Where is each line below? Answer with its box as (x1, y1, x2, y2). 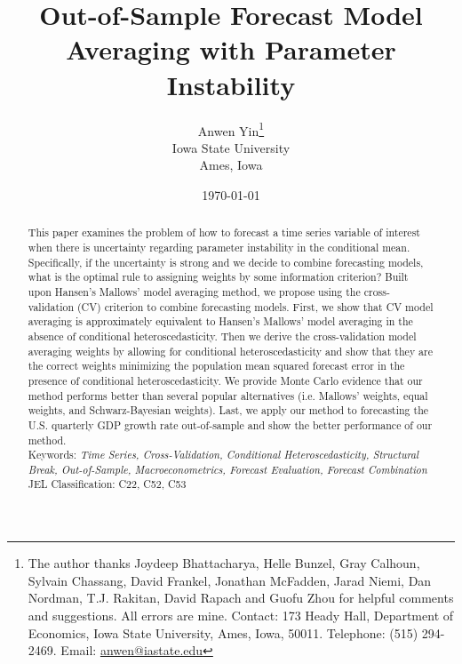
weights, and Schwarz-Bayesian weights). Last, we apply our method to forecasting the (28, 403, 429, 418)
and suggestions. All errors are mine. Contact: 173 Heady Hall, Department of (28, 605, 454, 624)
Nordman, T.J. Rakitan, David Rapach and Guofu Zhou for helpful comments (28, 588, 454, 607)
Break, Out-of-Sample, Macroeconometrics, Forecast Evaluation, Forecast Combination (28, 461, 427, 476)
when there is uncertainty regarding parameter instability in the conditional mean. (28, 239, 410, 254)
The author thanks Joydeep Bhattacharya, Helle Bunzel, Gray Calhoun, (28, 554, 420, 572)
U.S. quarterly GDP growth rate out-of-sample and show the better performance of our (28, 417, 433, 432)
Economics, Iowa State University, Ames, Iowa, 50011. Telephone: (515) (28, 623, 418, 642)
